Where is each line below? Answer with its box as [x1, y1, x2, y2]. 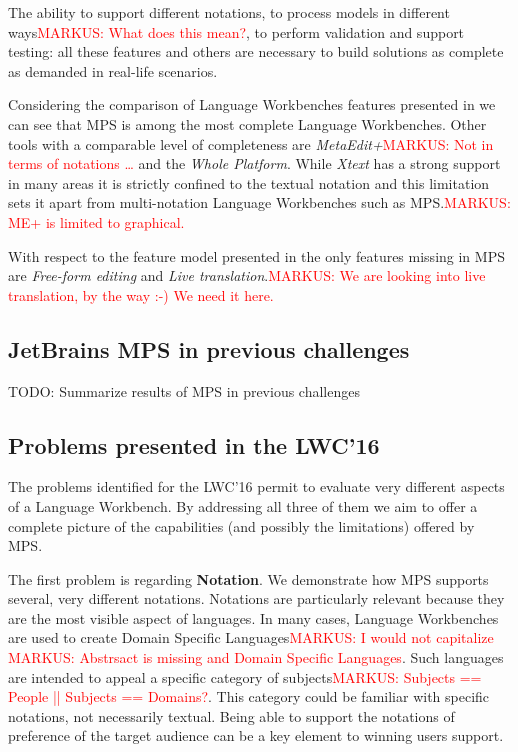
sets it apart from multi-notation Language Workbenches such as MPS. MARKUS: [8, 192, 511, 213]
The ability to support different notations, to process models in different [8, 2, 450, 22]
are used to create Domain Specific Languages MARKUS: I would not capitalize [8, 627, 494, 648]
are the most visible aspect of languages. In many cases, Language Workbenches [8, 607, 499, 628]
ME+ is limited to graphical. [8, 211, 185, 232]
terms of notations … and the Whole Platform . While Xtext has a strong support [8, 153, 501, 174]
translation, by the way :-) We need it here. [8, 284, 274, 305]
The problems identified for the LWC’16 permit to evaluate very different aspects [8, 476, 505, 497]
